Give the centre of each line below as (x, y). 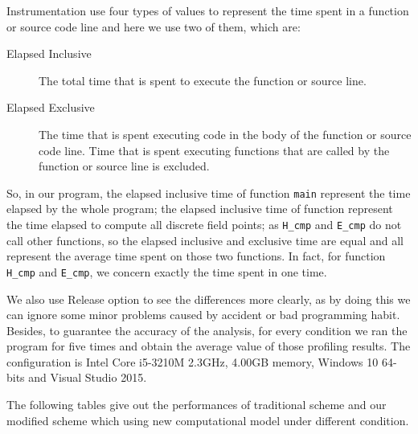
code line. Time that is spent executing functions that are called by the (214, 150)
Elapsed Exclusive (51, 107)
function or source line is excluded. (124, 166)
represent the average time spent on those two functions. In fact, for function (196, 256)
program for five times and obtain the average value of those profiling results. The (209, 346)
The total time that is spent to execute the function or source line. (203, 80)
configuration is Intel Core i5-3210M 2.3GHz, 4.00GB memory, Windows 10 (193, 361)
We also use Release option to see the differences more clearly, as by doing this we (209, 299)
